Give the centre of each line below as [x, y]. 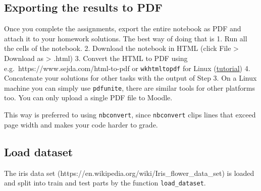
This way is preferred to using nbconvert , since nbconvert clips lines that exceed [130, 115]
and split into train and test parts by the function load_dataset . [105, 183]
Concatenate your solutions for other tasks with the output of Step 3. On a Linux [130, 78]
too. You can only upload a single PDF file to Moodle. [88, 98]
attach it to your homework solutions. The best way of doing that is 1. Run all [126, 38]
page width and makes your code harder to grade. [81, 124]
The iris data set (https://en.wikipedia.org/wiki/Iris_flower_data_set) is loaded [129, 173]
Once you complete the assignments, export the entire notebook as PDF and [123, 28]
